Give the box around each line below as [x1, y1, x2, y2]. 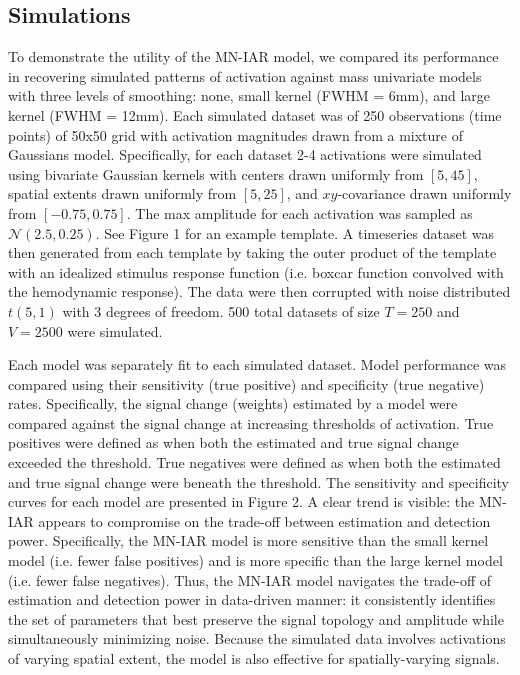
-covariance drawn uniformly [337, 183, 512, 204]
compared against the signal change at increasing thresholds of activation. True [8, 412, 494, 433]
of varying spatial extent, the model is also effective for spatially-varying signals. [8, 648, 500, 669]
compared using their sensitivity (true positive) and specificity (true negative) [8, 373, 485, 394]
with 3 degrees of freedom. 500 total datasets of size [62, 300, 380, 321]
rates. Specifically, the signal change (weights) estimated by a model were [8, 393, 458, 414]
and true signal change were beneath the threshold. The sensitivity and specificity [8, 471, 510, 492]
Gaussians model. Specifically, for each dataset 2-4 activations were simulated [8, 144, 482, 165]
